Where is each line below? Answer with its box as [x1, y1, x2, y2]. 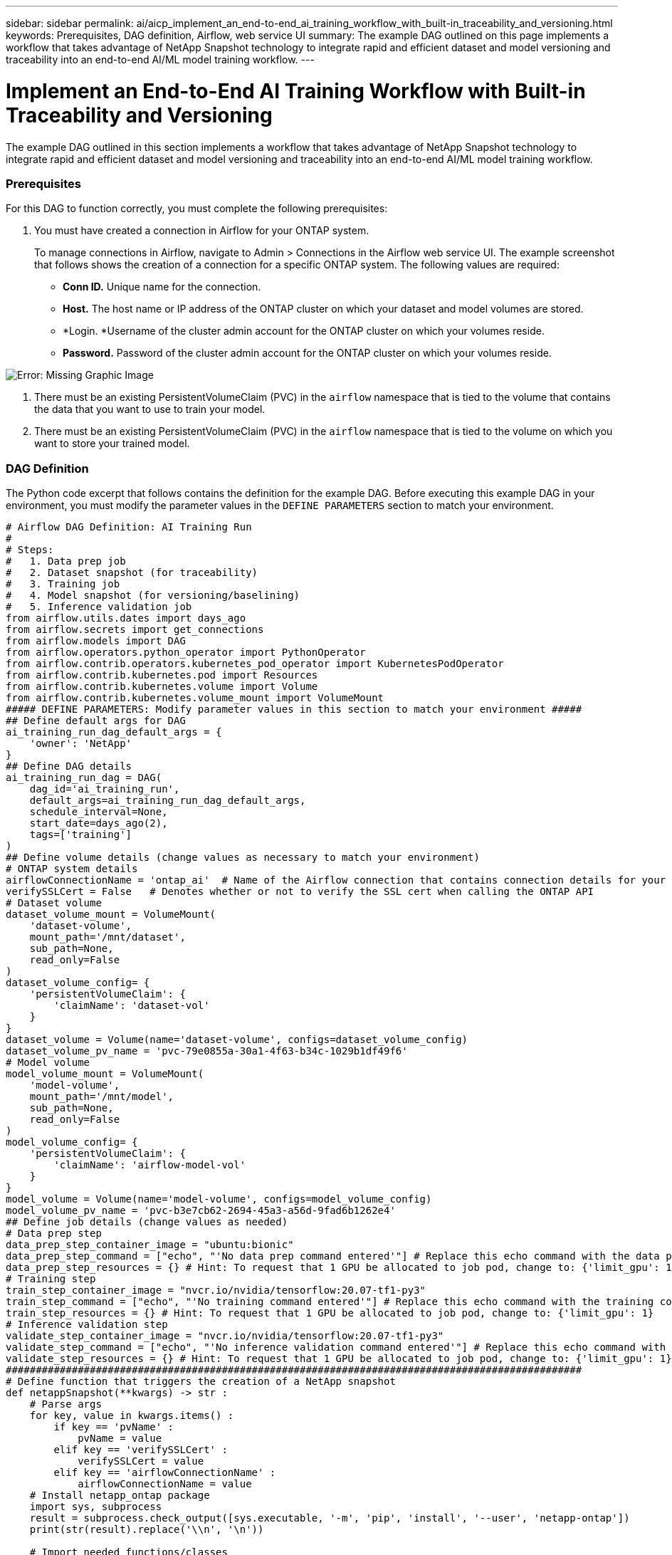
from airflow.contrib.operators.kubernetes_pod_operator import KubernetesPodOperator [6, 658, 504, 669]
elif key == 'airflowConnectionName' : [53, 1467, 276, 1478]
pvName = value [78, 1433, 162, 1444]
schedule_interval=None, [29, 806, 168, 817]
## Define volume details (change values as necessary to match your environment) [6, 852, 480, 863]
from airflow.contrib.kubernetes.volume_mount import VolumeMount [6, 692, 384, 703]
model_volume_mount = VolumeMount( [6, 1068, 204, 1079]
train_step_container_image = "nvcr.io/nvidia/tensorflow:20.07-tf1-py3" [6, 1284, 426, 1296]
